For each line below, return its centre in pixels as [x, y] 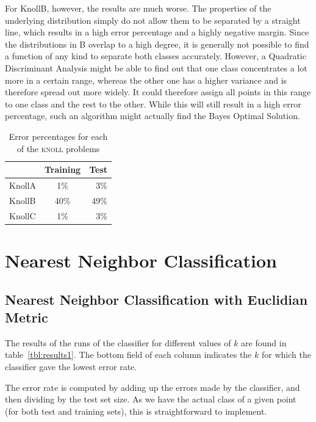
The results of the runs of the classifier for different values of [118, 342]
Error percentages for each [58, 136]
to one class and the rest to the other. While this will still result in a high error [153, 104]
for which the [286, 355]
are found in [264, 342]
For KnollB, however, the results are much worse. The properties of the [138, 8]
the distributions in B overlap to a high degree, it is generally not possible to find [157, 44]
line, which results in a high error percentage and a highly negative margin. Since [157, 32]
